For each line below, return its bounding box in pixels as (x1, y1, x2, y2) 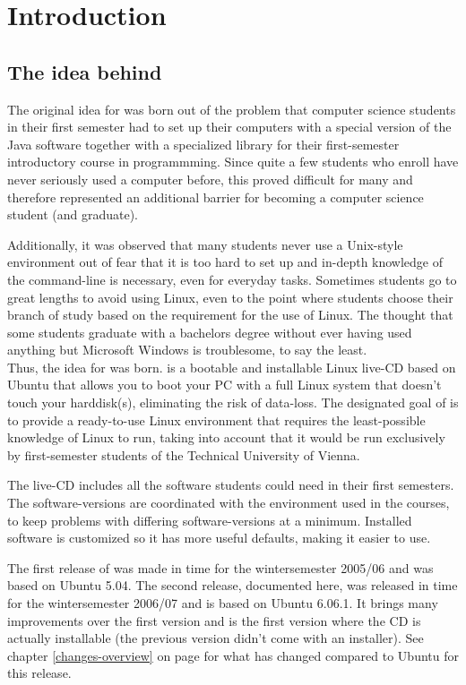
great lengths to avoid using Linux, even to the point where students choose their (7, 287, 453, 306)
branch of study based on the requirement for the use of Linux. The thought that (7, 305, 453, 324)
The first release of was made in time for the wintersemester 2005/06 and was (7, 558, 434, 577)
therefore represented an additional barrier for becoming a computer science (7, 187, 424, 206)
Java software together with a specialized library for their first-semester (7, 134, 400, 153)
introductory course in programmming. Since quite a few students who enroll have (7, 152, 459, 171)
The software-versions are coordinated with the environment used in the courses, (7, 493, 450, 512)
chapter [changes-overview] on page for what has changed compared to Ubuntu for (7, 646, 459, 664)
